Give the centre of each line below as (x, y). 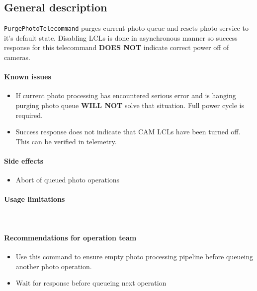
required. (29, 115)
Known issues (28, 77)
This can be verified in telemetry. (66, 141)
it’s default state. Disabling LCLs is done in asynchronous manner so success (121, 37)
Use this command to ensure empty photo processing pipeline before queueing (134, 256)
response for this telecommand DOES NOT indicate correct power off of (117, 47)
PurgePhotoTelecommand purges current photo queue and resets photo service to (126, 28)
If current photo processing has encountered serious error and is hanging (126, 95)
